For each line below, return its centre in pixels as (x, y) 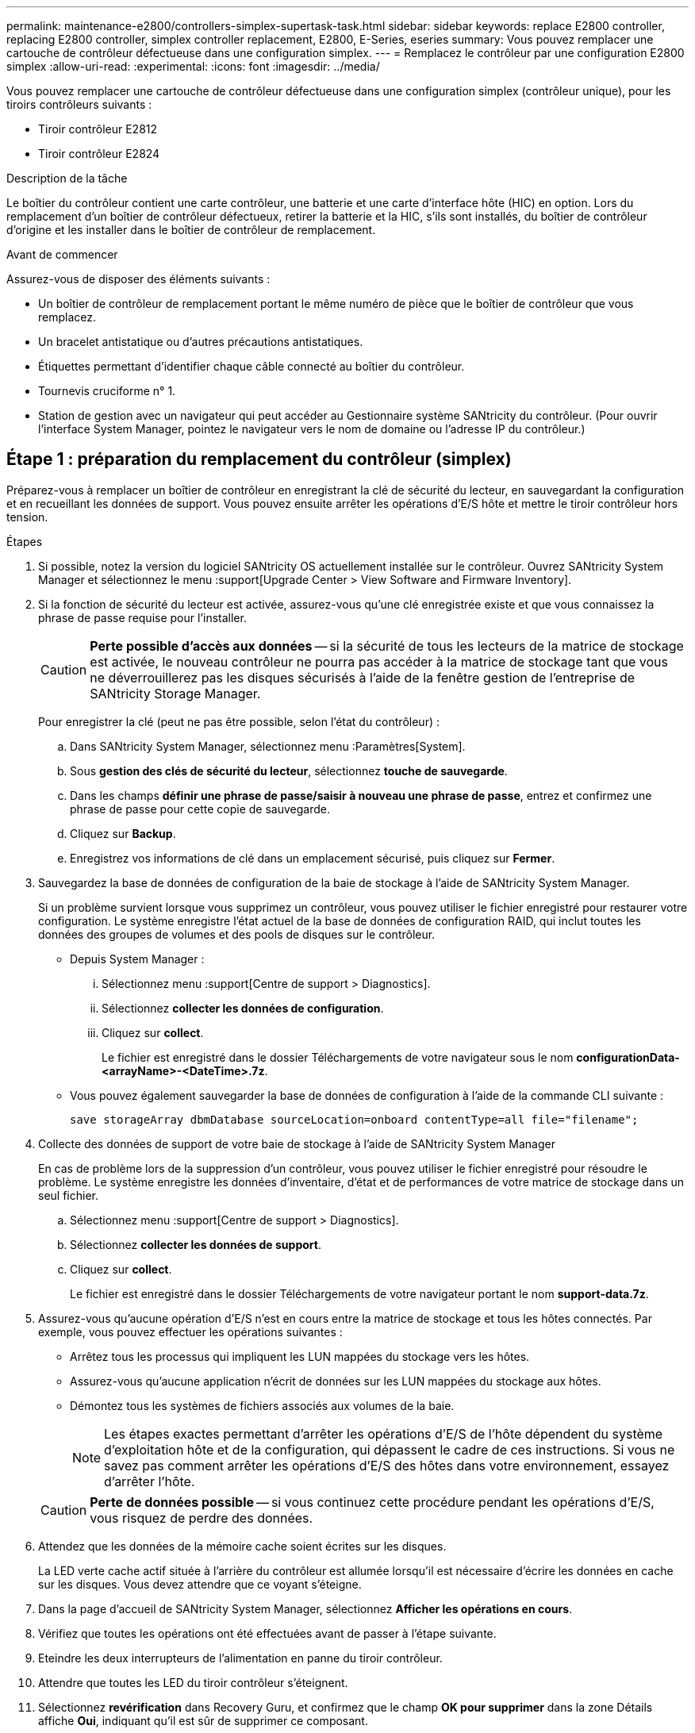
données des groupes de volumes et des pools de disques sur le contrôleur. (237, 934)
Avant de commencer (62, 254)
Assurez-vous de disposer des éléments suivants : (138, 279)
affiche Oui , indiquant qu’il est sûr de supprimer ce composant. (203, 1720)
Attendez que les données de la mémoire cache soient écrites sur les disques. (242, 1546)
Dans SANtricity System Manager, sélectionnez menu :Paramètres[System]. (268, 746)
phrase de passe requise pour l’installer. (142, 617)
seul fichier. (68, 1195)
